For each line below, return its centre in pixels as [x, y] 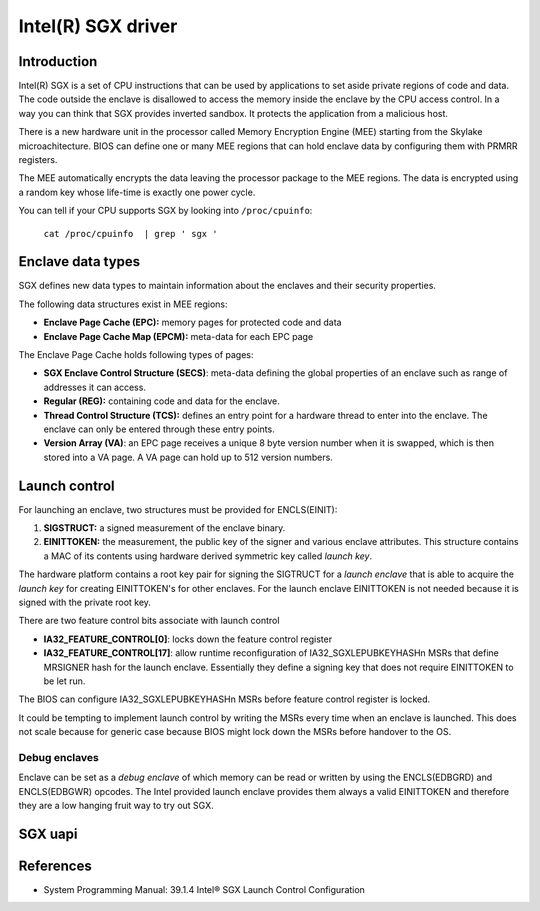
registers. [38, 160]
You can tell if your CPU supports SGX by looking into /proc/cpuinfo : [165, 211]
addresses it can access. [95, 387]
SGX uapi [48, 833]
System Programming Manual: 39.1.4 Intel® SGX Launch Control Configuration [204, 889]
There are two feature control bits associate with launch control [149, 621]
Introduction [58, 61]
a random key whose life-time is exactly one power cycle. [137, 192]
